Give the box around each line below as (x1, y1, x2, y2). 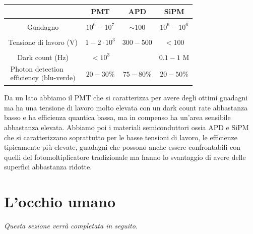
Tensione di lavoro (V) (8, 36, 78, 47)
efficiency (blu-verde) (10, 74, 76, 82)
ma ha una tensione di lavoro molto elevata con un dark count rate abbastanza (4, 102, 248, 112)
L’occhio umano (4, 191, 116, 212)
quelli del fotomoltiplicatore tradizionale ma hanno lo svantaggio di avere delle (4, 151, 246, 162)
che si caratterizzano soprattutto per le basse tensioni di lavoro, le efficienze (4, 132, 237, 142)
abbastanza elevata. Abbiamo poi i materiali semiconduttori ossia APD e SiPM (4, 122, 249, 132)
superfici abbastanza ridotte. (4, 161, 92, 172)
